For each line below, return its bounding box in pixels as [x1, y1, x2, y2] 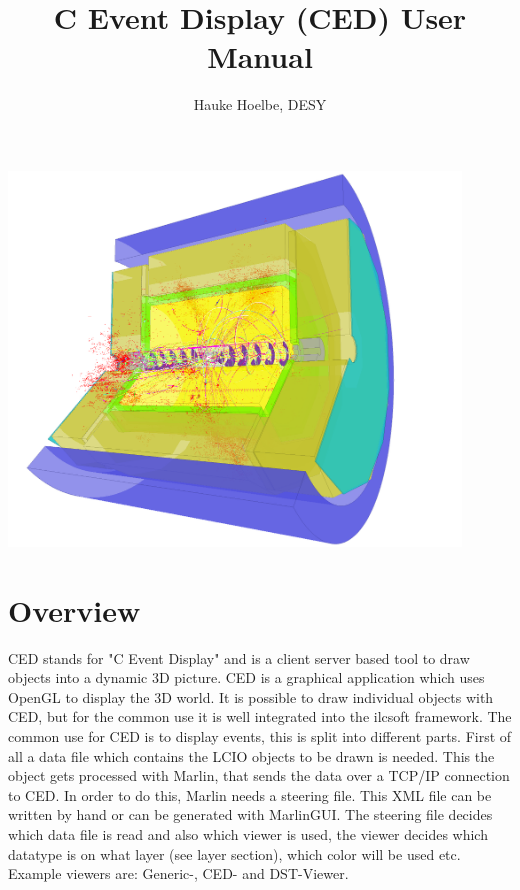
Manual [207, 36, 313, 77]
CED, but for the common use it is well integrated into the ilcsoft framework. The [8, 706, 512, 727]
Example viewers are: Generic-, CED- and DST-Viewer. [8, 863, 349, 884]
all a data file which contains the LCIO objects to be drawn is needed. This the [8, 745, 495, 766]
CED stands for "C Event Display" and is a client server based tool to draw [8, 647, 470, 668]
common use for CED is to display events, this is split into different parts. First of [8, 726, 512, 747]
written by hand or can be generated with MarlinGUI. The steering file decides [8, 804, 493, 825]
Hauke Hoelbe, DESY [193, 94, 327, 115]
